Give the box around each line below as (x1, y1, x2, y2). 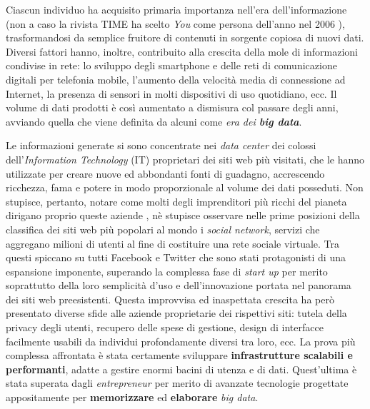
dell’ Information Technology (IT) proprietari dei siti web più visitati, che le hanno (6, 151, 365, 166)
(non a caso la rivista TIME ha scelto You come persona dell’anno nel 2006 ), (6, 16, 345, 31)
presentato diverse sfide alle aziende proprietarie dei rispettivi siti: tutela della (6, 306, 347, 320)
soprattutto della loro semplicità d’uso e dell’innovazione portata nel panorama (6, 278, 351, 293)
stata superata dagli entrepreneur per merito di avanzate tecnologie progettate (6, 375, 349, 390)
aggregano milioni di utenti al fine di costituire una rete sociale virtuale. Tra (6, 236, 340, 251)
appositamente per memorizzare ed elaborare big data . (6, 390, 259, 405)
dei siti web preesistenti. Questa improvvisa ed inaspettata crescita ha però (6, 291, 334, 306)
